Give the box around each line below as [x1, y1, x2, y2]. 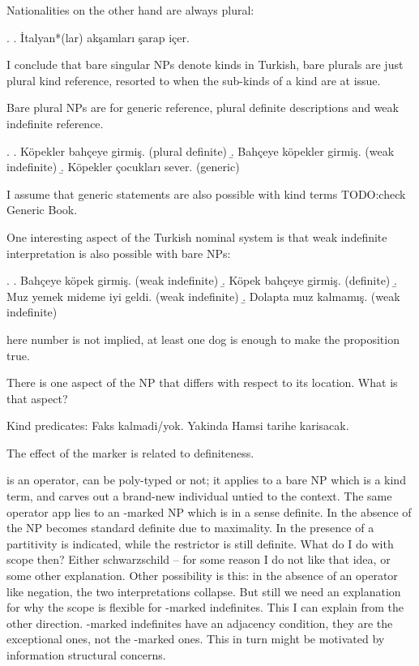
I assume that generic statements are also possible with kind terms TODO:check [6, 185, 406, 202]
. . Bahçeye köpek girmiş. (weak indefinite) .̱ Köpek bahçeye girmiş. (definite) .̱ [6, 272, 397, 289]
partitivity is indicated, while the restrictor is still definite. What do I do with [6, 535, 394, 552]
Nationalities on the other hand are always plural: [6, 2, 254, 18]
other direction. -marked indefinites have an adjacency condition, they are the [6, 614, 393, 631]
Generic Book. [6, 201, 78, 218]
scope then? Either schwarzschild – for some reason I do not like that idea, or [6, 551, 391, 568]
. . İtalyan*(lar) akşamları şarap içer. [6, 28, 190, 45]
